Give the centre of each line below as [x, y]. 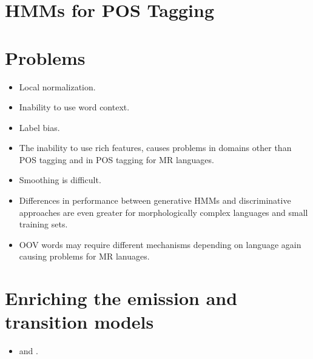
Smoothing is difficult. [60, 180]
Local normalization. [57, 86]
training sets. [43, 224]
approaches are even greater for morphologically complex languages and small [163, 212]
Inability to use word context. [74, 107]
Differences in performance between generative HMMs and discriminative [155, 200]
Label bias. [39, 127]
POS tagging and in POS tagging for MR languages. [116, 159]
